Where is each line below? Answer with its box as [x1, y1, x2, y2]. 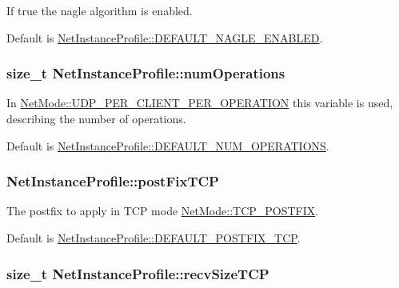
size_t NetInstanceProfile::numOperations [6, 63, 285, 83]
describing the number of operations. [6, 110, 186, 126]
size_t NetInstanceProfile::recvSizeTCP [6, 263, 269, 283]
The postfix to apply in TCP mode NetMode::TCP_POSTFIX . [6, 202, 319, 219]
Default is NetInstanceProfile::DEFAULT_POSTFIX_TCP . [6, 230, 301, 246]
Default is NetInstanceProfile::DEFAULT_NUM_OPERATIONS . [6, 137, 329, 154]
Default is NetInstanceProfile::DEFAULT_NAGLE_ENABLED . [6, 29, 323, 46]
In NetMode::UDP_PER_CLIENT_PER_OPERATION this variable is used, [6, 94, 393, 111]
